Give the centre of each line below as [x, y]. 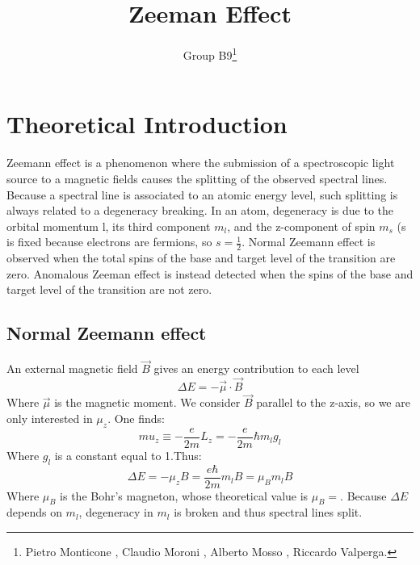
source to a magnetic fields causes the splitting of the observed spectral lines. [197, 178]
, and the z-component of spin [301, 226]
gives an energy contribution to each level [256, 368]
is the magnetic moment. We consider [147, 402]
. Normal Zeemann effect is [309, 242]
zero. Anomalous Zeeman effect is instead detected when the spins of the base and [210, 273]
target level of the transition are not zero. [109, 289]
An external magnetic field [72, 368]
